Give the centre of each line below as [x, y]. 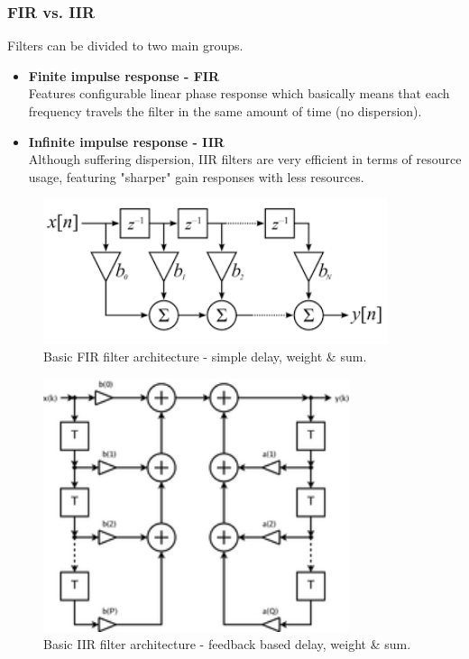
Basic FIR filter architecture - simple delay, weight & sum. [205, 357]
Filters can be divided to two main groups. [125, 46]
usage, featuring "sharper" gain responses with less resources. [196, 176]
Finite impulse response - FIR [124, 75]
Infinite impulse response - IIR [126, 141]
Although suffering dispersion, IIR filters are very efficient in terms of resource [245, 159]
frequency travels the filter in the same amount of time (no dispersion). [225, 111]
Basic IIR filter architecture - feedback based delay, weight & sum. [227, 644]
